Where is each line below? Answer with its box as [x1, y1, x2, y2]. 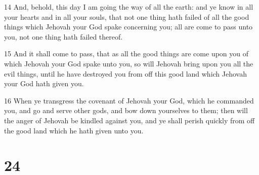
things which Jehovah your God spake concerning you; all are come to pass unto [4, 21, 253, 32]
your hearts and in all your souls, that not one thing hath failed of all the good [4, 11, 249, 22]
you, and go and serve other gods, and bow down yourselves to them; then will [4, 105, 248, 116]
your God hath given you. [4, 78, 84, 89]
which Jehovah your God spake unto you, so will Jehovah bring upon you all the [4, 58, 253, 68]
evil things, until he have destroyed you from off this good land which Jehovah [4, 68, 247, 79]
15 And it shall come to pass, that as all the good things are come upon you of [4, 48, 249, 59]
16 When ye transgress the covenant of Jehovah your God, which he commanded [4, 95, 254, 106]
